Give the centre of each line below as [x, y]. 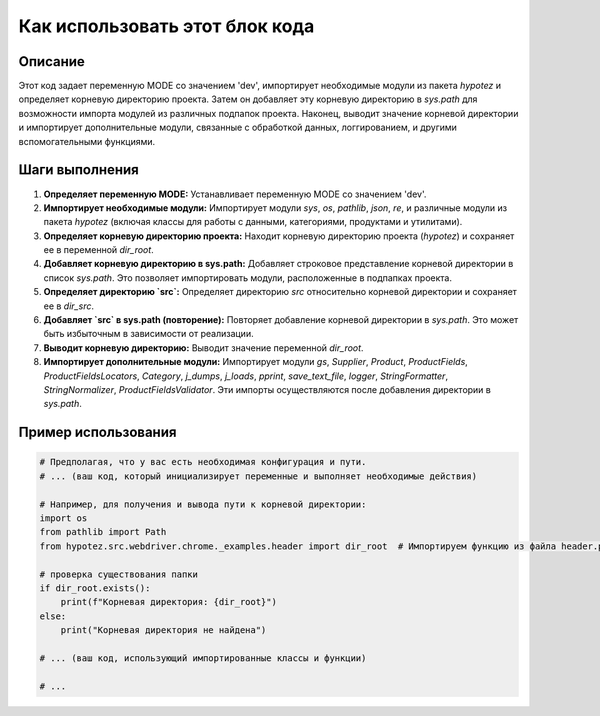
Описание [51, 61]
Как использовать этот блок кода [166, 26]
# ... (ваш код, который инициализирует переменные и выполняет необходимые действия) [258, 476]
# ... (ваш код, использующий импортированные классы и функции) [203, 658]
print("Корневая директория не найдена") [163, 630]
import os [63, 518]
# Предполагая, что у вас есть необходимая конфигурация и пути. [203, 462]
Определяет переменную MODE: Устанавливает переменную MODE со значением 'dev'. [235, 194]
